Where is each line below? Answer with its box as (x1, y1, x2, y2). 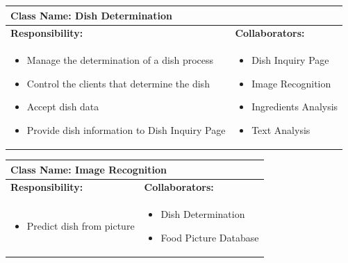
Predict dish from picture (26, 219, 135, 233)
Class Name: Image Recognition (10, 162, 167, 176)
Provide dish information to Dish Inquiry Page (26, 122, 226, 137)
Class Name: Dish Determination (10, 8, 172, 22)
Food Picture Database (160, 230, 259, 244)
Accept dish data (26, 99, 99, 114)
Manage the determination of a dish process (26, 53, 214, 67)
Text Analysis (251, 122, 310, 137)
